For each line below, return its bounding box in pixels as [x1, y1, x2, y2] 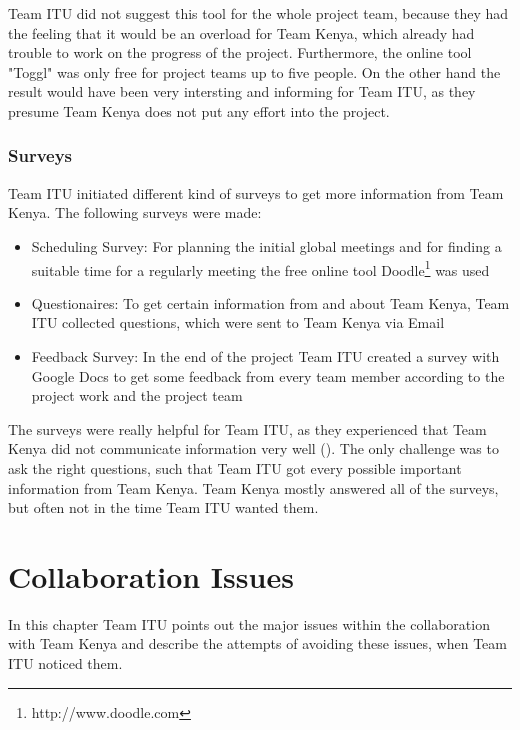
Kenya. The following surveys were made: [8, 202, 262, 223]
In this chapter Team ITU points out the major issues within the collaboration [8, 613, 490, 634]
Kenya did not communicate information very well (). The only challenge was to [8, 438, 499, 459]
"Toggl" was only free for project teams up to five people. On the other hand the [8, 61, 501, 82]
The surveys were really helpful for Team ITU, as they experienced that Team [8, 418, 487, 439]
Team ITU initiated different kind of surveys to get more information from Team [8, 182, 504, 203]
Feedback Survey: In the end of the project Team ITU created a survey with [31, 346, 500, 366]
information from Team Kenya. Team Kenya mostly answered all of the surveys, [8, 477, 499, 498]
